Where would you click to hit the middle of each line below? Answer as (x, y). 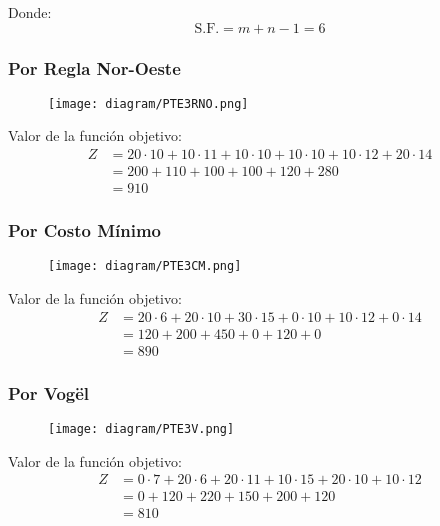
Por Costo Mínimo (85, 230)
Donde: (30, 12)
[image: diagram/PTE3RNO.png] (148, 103)
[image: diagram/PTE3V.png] (141, 428)
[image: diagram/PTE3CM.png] (145, 266)
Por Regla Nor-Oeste (94, 67)
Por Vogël (49, 392)
